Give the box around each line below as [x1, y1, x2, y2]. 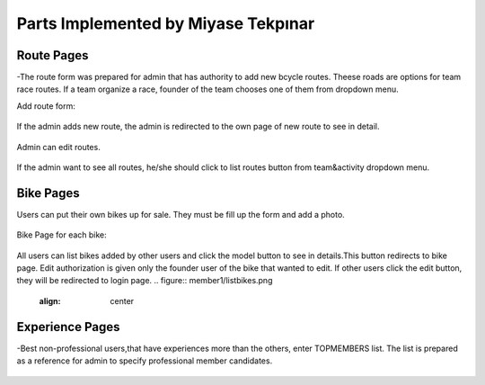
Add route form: [16, 100, 75, 112]
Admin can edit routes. [16, 141, 101, 152]
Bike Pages [16, 185, 80, 201]
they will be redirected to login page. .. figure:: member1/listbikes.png [16, 275, 273, 286]
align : [39, 295, 61, 306]
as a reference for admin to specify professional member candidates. [16, 355, 273, 366]
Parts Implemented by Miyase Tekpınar [16, 13, 315, 33]
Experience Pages [16, 319, 120, 335]
